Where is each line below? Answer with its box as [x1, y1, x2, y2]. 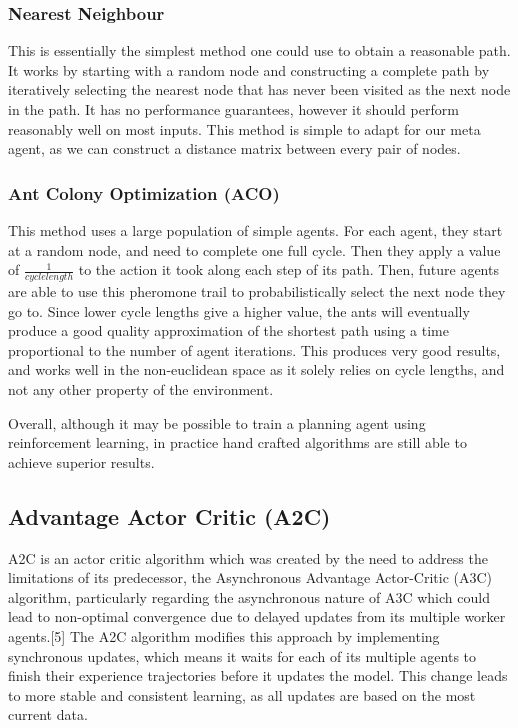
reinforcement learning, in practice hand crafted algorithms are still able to [8, 432, 467, 453]
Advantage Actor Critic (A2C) [8, 500, 331, 531]
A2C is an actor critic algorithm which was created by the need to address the [8, 547, 488, 568]
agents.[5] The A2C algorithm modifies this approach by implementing [8, 625, 440, 646]
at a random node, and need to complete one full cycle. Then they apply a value [8, 239, 501, 260]
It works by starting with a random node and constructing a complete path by [8, 59, 490, 80]
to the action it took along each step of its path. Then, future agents [78, 259, 499, 280]
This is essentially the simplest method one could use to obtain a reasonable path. [8, 40, 511, 61]
